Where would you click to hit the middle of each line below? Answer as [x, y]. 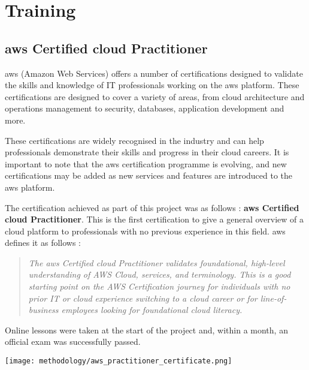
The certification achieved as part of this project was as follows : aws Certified [152, 207]
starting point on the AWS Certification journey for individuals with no [159, 286]
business [43, 310]
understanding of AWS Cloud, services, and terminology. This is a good [160, 274]
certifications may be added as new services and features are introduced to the [149, 175]
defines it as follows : [43, 243]
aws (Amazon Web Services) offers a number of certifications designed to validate [154, 73]
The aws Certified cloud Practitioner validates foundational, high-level [157, 262]
